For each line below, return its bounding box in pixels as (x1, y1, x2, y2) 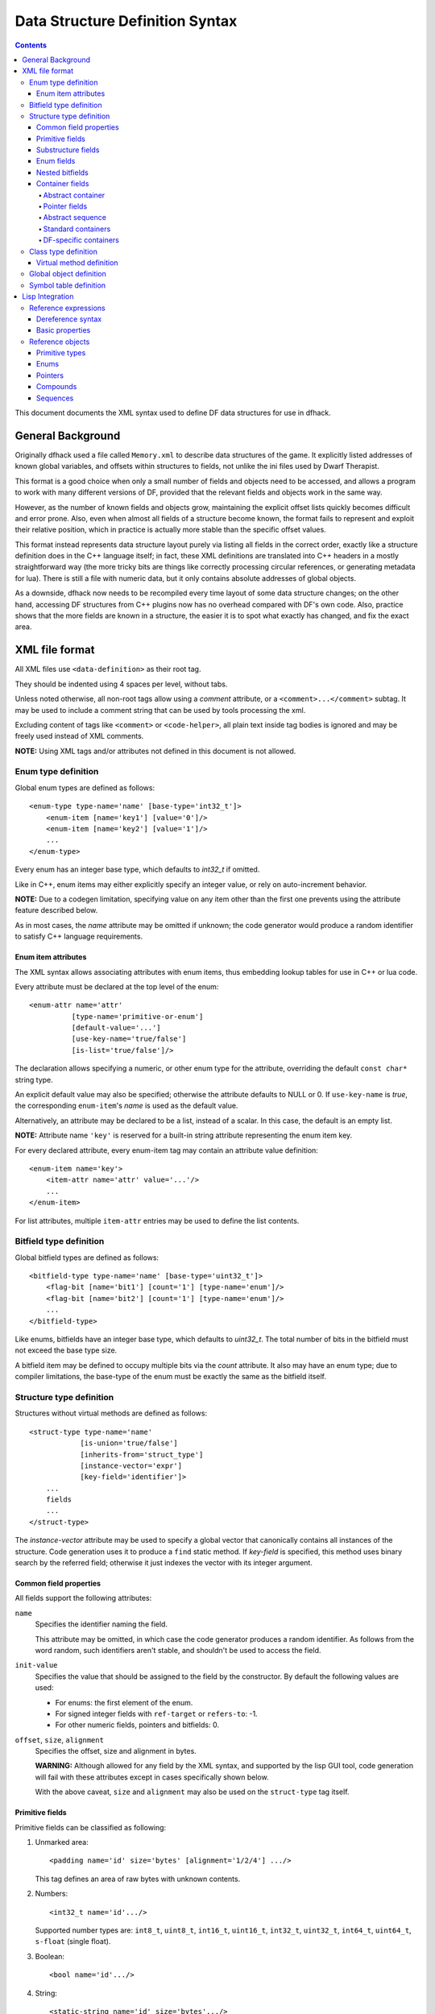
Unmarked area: (35, 1838, 89, 1847)
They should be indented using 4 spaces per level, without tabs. (14, 679, 228, 689)
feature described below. (14, 905, 98, 915)
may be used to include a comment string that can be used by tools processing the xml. (14, 705, 306, 715)
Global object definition (29, 269, 106, 279)
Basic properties (36, 325, 91, 335)
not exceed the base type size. (14, 1345, 118, 1355)
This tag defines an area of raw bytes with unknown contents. (35, 1874, 241, 1883)
